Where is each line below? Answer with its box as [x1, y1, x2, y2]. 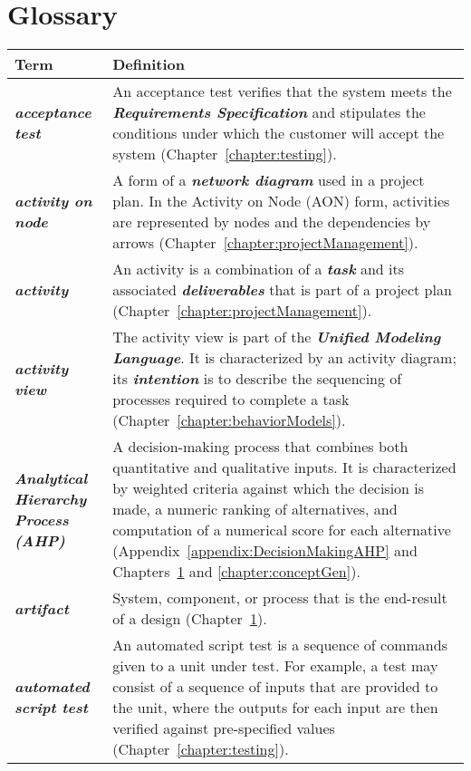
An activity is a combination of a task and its [112, 258, 405, 280]
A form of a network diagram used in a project [112, 169, 425, 191]
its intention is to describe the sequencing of [112, 368, 402, 390]
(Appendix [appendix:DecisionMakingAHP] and [112, 540, 418, 562]
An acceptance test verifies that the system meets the [112, 81, 452, 102]
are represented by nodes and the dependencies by [112, 211, 431, 233]
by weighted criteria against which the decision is [112, 477, 425, 499]
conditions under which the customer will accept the [112, 122, 445, 144]
